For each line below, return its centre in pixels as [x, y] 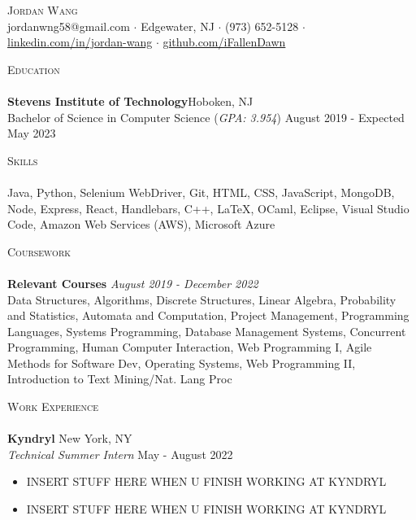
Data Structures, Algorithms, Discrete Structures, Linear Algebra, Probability [202, 299]
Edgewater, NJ [178, 26]
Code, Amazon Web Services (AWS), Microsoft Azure [141, 224]
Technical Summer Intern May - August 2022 [120, 454]
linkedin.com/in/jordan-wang [80, 42]
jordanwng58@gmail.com [69, 26]
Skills [23, 160]
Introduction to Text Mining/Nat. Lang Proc [120, 379]
